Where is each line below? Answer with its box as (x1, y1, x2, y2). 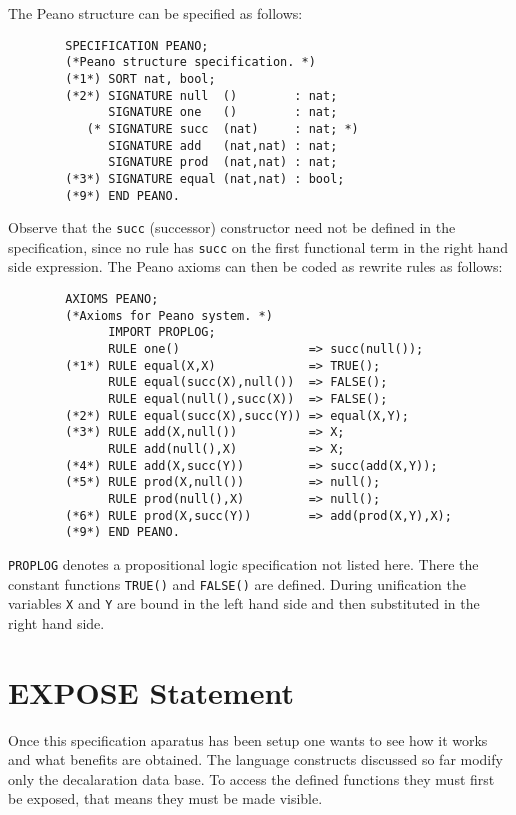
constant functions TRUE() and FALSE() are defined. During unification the (8, 573, 466, 594)
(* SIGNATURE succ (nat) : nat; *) (86, 121, 359, 136)
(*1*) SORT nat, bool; (65, 71, 216, 86)
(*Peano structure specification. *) (65, 55, 316, 70)
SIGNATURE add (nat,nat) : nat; (108, 138, 338, 153)
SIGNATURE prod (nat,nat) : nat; (108, 155, 338, 170)
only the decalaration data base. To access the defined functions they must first (8, 768, 495, 789)
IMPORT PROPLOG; (108, 325, 216, 340)
